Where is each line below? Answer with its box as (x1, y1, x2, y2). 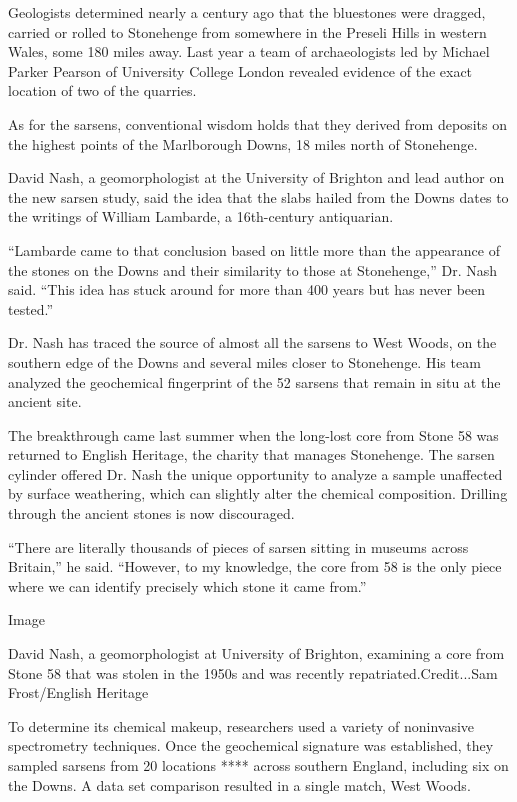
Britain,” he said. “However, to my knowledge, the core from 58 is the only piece (8, 556, 502, 577)
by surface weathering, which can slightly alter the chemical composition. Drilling (8, 483, 508, 504)
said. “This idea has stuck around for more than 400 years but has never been (8, 279, 486, 300)
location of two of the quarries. (8, 80, 197, 101)
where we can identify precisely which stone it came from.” (8, 575, 367, 596)
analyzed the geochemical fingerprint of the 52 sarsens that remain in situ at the (8, 371, 501, 392)
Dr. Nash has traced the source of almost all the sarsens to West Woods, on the (8, 332, 497, 353)
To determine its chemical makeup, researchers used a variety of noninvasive (8, 715, 475, 736)
